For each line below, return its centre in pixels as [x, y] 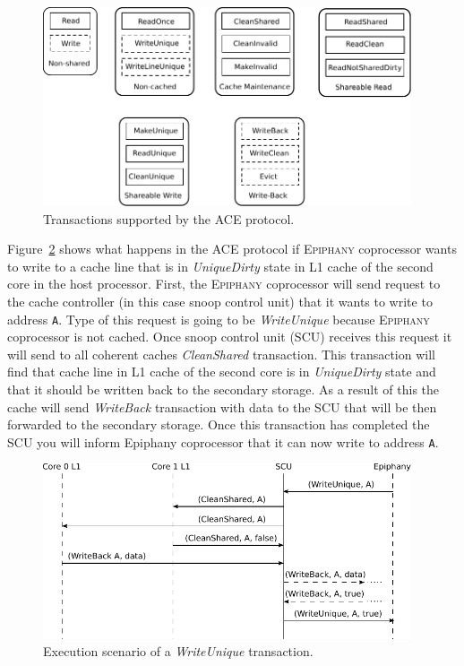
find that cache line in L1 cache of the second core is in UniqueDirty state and [222, 372]
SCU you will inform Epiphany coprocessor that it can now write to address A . [223, 441]
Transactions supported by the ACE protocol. [169, 218]
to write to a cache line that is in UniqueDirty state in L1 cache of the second [220, 266]
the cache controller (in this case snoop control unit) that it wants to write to [220, 301]
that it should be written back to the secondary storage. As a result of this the [223, 389]
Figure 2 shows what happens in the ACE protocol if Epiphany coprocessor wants [232, 249]
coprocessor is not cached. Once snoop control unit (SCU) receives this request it [230, 337]
